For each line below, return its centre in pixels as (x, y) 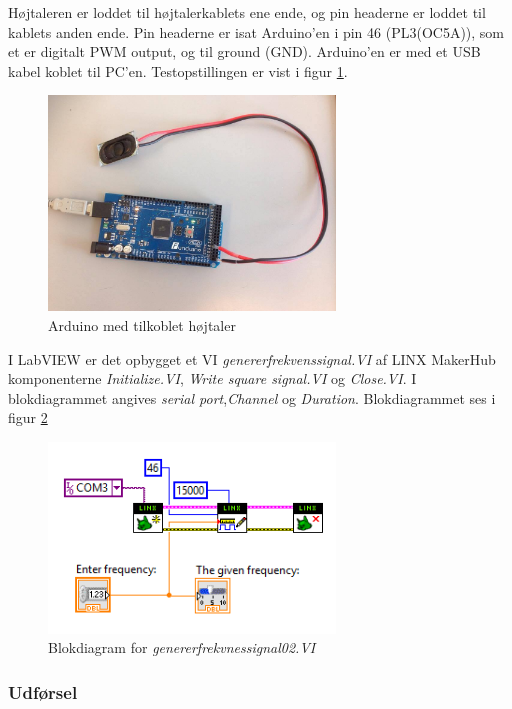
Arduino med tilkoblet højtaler (142, 324)
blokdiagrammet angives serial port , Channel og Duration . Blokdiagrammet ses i (252, 397)
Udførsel (43, 691)
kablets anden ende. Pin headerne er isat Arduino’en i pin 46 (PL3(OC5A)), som (256, 31)
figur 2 (28, 417)
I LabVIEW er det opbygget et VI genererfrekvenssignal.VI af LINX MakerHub (252, 358)
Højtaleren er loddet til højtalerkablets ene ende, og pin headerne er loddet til (247, 12)
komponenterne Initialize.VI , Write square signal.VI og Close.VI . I (212, 378)
